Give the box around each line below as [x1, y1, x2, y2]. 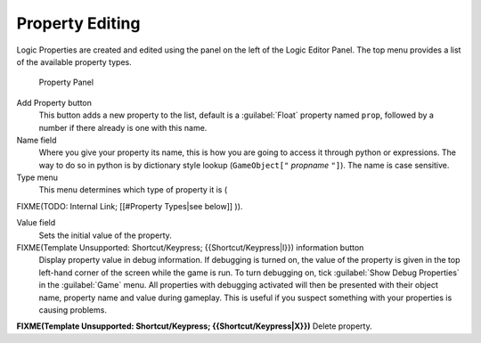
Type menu [16, 172, 58, 183]
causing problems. [38, 304, 107, 315]
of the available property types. [16, 56, 133, 67]
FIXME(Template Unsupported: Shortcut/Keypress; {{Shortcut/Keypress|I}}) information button [16, 242, 364, 253]
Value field [16, 217, 56, 228]
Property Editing [16, 13, 141, 33]
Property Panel [38, 77, 94, 88]
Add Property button [16, 97, 93, 108]
